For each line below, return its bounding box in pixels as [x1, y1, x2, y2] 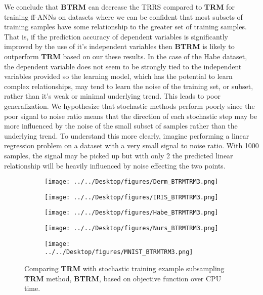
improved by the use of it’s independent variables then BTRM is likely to [4, 41, 235, 52]
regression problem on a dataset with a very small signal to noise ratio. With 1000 [4, 140, 259, 151]
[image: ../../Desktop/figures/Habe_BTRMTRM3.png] [45, 209, 218, 217]
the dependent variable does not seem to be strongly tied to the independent [4, 61, 242, 71]
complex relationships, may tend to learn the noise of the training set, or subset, [4, 80, 253, 91]
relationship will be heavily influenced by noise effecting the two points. [4, 160, 226, 171]
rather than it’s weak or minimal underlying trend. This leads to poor [4, 91, 221, 101]
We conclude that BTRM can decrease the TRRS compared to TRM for [4, 2, 235, 12]
